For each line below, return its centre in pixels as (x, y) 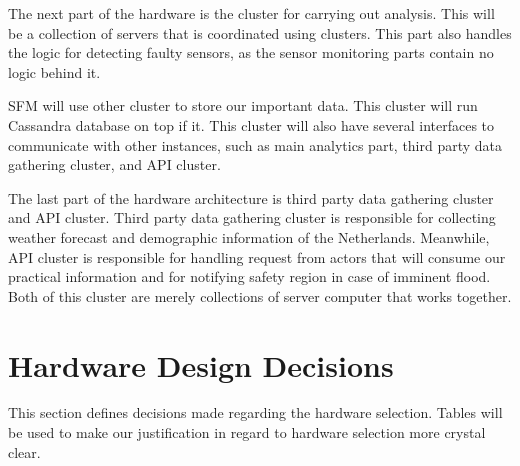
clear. (24, 451)
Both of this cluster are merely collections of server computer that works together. (260, 295)
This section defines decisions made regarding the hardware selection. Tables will (255, 412)
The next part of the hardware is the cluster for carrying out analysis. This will (251, 13)
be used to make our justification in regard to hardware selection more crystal (247, 432)
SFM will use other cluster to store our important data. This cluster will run (243, 105)
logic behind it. (54, 71)
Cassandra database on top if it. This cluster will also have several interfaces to (251, 124)
